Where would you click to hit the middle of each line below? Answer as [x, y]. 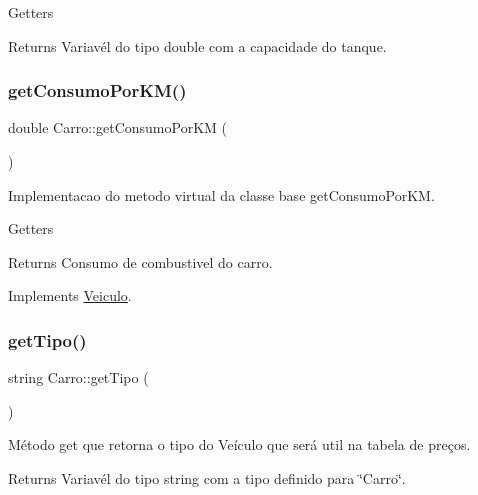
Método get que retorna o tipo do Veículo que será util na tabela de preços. [239, 444]
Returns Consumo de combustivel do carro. [140, 261]
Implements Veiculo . [70, 295]
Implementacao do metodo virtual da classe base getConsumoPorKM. [221, 194]
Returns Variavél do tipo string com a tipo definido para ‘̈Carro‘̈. [207, 477]
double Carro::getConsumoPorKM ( [117, 127]
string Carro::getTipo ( [78, 377]
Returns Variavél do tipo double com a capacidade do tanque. [197, 45]
